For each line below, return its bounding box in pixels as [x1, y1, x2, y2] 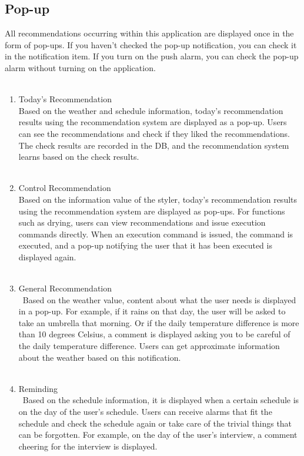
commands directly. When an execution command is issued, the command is [18, 227, 293, 240]
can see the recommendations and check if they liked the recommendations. [18, 127, 290, 139]
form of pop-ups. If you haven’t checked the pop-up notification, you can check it [5, 38, 297, 51]
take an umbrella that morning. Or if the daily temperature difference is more [18, 316, 299, 328]
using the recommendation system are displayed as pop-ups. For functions [18, 204, 285, 217]
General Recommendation [18, 282, 112, 294]
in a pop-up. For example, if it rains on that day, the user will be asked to [18, 305, 286, 317]
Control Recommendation [18, 182, 111, 194]
